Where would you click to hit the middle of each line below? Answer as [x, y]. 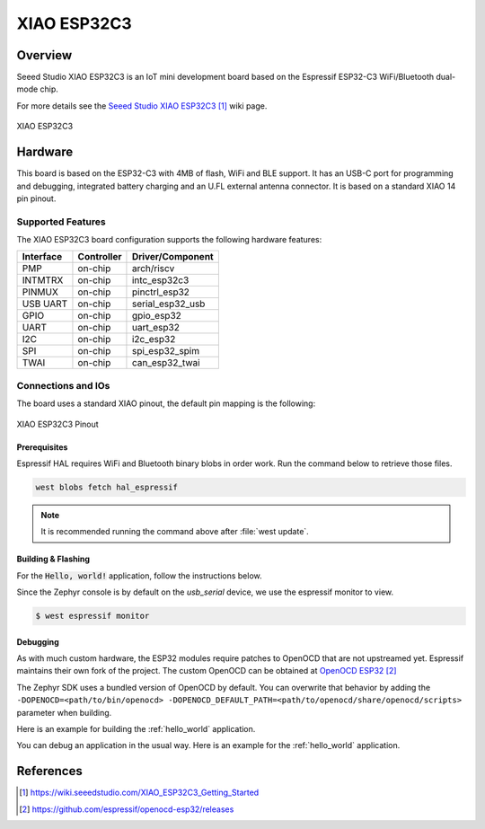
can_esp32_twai [166, 363]
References [49, 771]
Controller [100, 257]
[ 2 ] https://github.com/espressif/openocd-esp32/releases [127, 809]
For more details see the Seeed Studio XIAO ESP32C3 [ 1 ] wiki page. [142, 106]
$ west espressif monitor [93, 616]
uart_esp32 [155, 328]
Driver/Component [173, 257]
